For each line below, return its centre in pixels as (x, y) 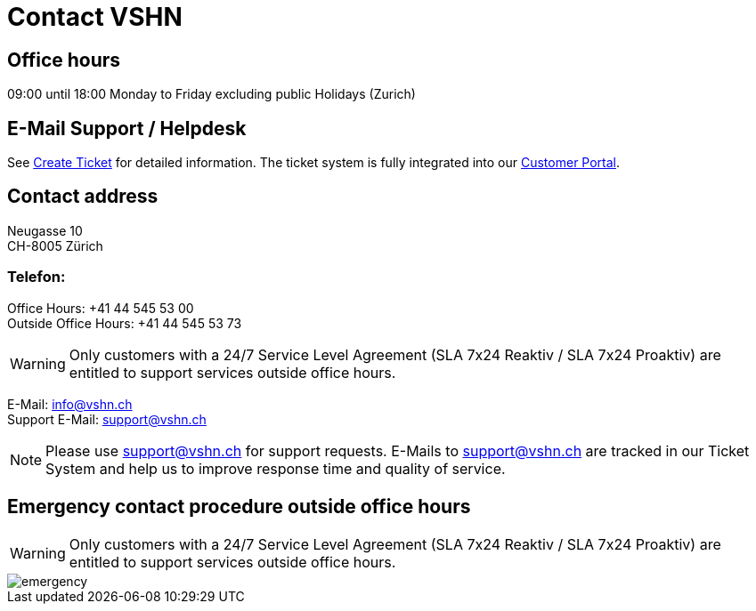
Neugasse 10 (45, 230)
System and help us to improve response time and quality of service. (276, 468)
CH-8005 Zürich (55, 245)
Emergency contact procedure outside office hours (239, 507)
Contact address (83, 197)
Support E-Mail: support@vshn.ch (107, 419)
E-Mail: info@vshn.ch (70, 404)
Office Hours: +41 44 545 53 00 (101, 308)
